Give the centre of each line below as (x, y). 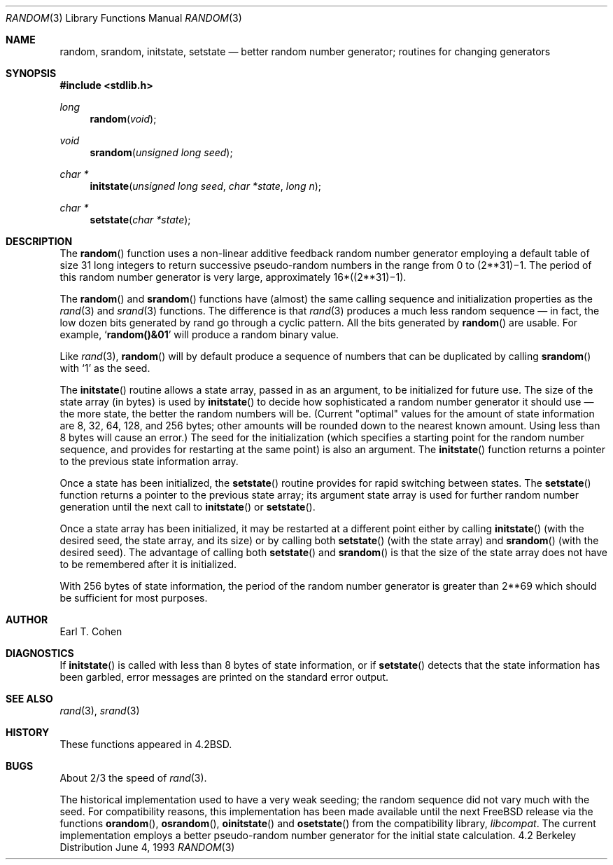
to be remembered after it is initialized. (148, 564)
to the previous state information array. (149, 461)
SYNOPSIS (31, 73)
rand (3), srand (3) (100, 711)
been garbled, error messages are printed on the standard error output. (224, 677)
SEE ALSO (29, 699)
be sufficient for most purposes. (134, 598)
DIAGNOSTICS (40, 653)
